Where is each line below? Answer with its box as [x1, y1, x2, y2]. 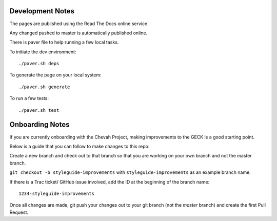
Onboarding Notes [9, 120, 70, 129]
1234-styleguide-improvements [18, 190, 95, 196]
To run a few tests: [9, 95, 49, 102]
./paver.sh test [18, 107, 60, 113]
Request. [9, 209, 28, 215]
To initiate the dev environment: [9, 49, 76, 55]
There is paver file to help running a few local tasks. [9, 39, 119, 46]
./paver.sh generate [18, 84, 70, 90]
